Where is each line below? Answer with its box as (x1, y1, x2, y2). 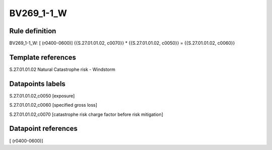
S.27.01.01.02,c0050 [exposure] (9, 93, 75, 99)
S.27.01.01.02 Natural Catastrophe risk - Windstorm (9, 66, 115, 72)
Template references (9, 53, 77, 61)
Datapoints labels (9, 80, 65, 88)
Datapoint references (9, 124, 78, 133)
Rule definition (9, 27, 56, 35)
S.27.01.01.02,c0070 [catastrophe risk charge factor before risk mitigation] (9, 111, 164, 117)
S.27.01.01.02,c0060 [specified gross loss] (9, 102, 98, 108)
